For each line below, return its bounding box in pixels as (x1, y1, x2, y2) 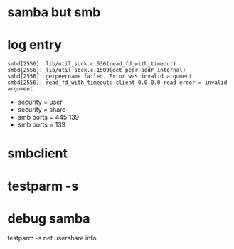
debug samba (7, 211, 90, 226)
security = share (17, 105, 66, 114)
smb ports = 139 (17, 120, 66, 129)
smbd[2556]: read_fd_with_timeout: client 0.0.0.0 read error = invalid (7, 79, 228, 86)
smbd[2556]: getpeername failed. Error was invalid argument (7, 73, 193, 80)
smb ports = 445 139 (17, 113, 80, 122)
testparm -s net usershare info (7, 234, 97, 243)
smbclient (7, 145, 68, 161)
